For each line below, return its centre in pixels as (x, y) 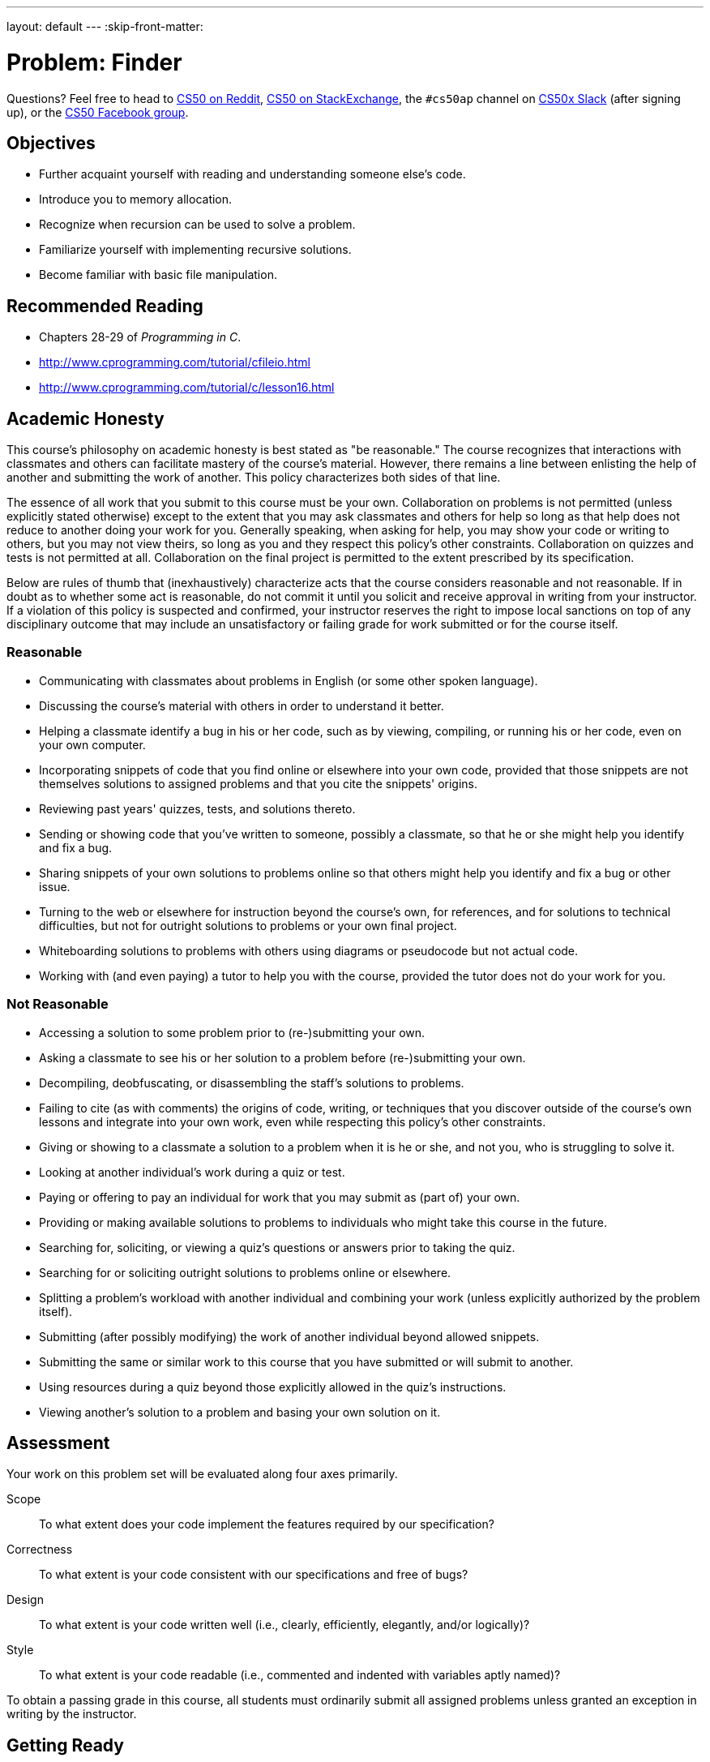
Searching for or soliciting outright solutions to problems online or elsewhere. (245, 1272)
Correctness (40, 1550)
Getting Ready (65, 1745)
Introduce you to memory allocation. (136, 199)
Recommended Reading (105, 306)
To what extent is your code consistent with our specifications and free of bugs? (254, 1575)
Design (25, 1600)
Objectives (51, 143)
